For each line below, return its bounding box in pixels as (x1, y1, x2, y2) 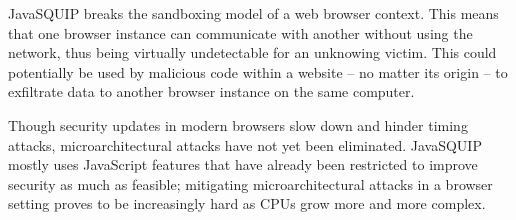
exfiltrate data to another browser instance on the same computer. (8, 81, 415, 102)
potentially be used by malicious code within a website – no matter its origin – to (8, 61, 508, 82)
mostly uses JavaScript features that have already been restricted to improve (8, 154, 478, 175)
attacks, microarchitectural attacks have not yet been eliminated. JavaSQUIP (8, 134, 482, 155)
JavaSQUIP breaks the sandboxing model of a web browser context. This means (8, 3, 499, 23)
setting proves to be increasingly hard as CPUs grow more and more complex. (8, 193, 486, 214)
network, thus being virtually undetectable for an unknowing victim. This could (8, 42, 497, 63)
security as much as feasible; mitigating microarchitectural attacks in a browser (8, 173, 493, 194)
